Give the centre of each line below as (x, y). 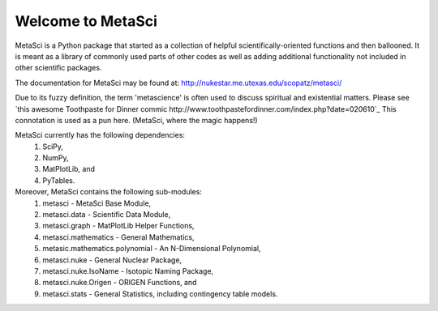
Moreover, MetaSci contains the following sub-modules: (109, 192)
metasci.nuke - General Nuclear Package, (112, 260)
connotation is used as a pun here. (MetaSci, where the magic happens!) (137, 120)
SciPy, (53, 147)
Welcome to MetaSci (86, 21)
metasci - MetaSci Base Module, (97, 203)
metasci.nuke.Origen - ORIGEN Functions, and (120, 283)
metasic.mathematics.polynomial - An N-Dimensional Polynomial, (152, 249)
